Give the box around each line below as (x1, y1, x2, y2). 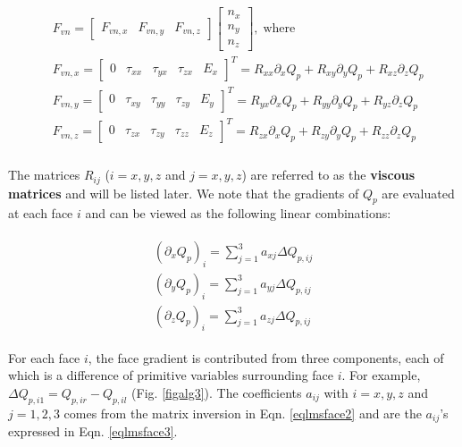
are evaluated (382, 183, 455, 202)
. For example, (341, 366, 421, 384)
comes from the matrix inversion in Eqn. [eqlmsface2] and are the (63, 403, 422, 422)
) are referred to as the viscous (241, 165, 415, 184)
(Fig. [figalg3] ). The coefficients (131, 383, 302, 401)
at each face (8, 204, 73, 223)
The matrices (8, 165, 80, 184)
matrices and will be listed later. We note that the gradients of (8, 183, 359, 202)
